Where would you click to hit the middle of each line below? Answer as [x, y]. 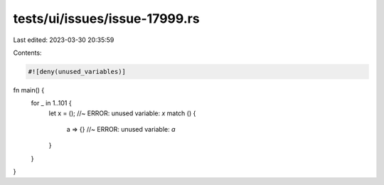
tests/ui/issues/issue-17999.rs [106, 18]
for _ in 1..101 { [51, 103]
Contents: [27, 53]
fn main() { [29, 90]
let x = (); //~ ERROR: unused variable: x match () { [122, 113]
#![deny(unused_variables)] [77, 72]
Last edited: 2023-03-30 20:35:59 [64, 40]
